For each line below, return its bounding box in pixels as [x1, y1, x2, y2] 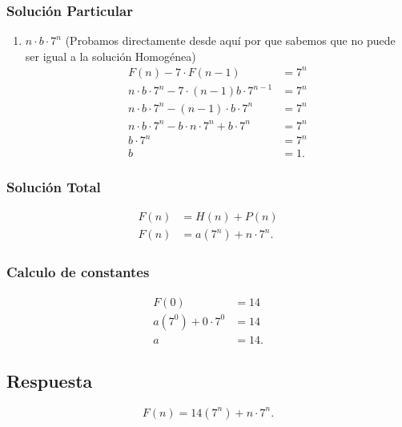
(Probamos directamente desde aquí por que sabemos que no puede [65, 32, 396, 49]
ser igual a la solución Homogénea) [25, 47, 196, 64]
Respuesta [6, 369, 93, 393]
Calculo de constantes [6, 262, 150, 282]
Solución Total [6, 177, 101, 197]
